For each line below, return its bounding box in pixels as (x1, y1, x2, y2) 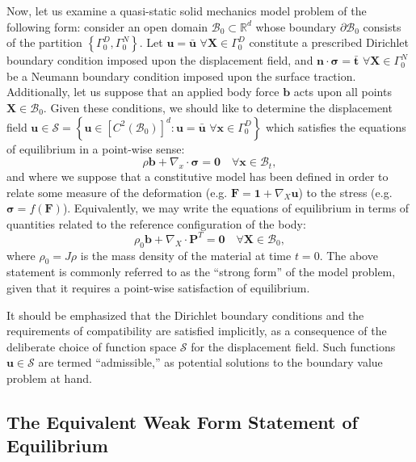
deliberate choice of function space (6, 338, 177, 355)
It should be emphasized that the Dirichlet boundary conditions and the (6, 306, 364, 323)
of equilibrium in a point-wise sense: (6, 140, 185, 157)
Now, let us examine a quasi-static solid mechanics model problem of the (6, 2, 367, 19)
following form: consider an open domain (6, 18, 208, 35)
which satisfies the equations (265, 118, 406, 135)
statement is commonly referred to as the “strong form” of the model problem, (6, 263, 396, 280)
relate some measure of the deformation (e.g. (6, 183, 228, 200)
